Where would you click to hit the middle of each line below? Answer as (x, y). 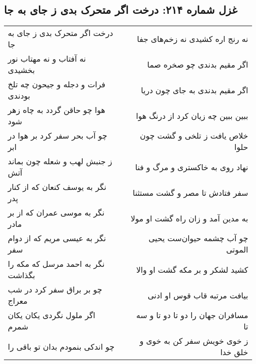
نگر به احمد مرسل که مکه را (56, 264)
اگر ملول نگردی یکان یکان (52, 315)
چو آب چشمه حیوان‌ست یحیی (198, 238)
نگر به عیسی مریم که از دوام (57, 238)
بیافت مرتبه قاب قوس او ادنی (198, 295)
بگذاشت (22, 275)
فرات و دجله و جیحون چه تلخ (57, 84)
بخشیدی (21, 70)
